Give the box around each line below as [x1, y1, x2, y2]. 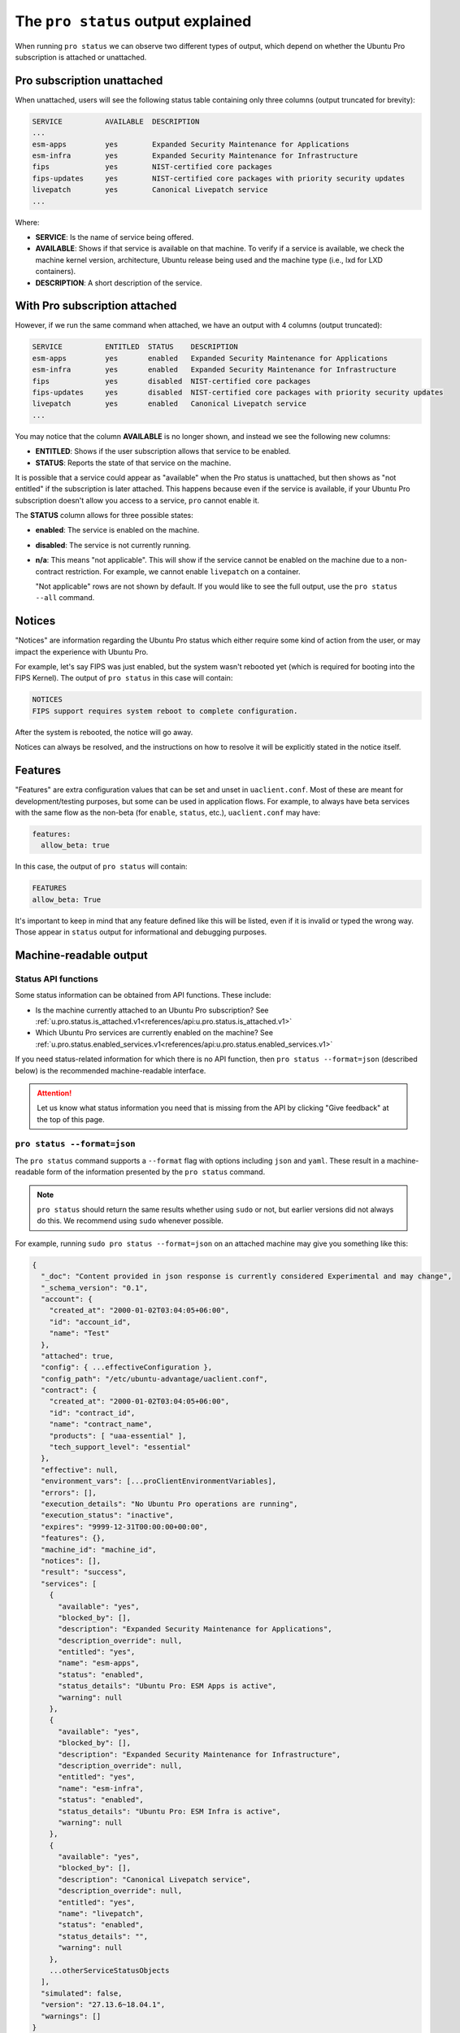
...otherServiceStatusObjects [49, 1966, 170, 1975]
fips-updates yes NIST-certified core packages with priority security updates [32, 173, 406, 183]
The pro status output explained [15, 12, 252, 30]
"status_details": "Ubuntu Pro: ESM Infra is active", [58, 1806, 281, 1816]
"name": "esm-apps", [58, 1659, 140, 1668]
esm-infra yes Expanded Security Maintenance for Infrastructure [32, 151, 358, 160]
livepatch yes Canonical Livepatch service [32, 185, 268, 194]
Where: [15, 217, 40, 227]
